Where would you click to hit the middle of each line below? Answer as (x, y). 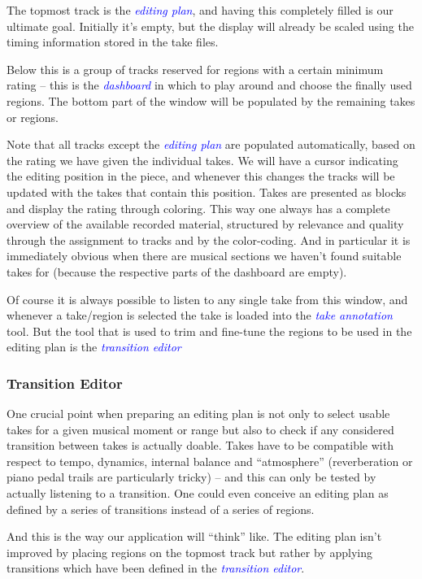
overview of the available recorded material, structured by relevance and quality (205, 224)
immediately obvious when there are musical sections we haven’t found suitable (204, 256)
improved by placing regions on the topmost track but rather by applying (189, 552)
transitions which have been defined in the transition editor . (156, 568)
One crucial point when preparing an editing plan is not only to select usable (198, 414)
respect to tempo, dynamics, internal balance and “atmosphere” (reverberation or (210, 461)
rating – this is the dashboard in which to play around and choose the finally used (209, 85)
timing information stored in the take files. (113, 42)
